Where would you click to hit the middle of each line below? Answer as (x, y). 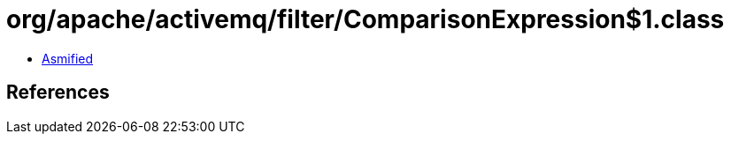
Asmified (68, 58)
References (58, 93)
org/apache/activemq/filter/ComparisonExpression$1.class (365, 19)
